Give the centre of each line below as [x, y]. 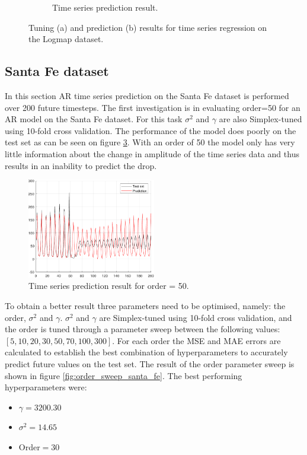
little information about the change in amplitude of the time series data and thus [152, 153]
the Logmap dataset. [66, 39]
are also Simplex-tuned [260, 119]
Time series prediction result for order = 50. [109, 286]
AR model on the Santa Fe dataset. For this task [94, 119]
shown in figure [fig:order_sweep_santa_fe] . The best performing [124, 375]
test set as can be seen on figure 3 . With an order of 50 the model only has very [150, 142]
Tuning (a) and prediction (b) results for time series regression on [148, 27]
